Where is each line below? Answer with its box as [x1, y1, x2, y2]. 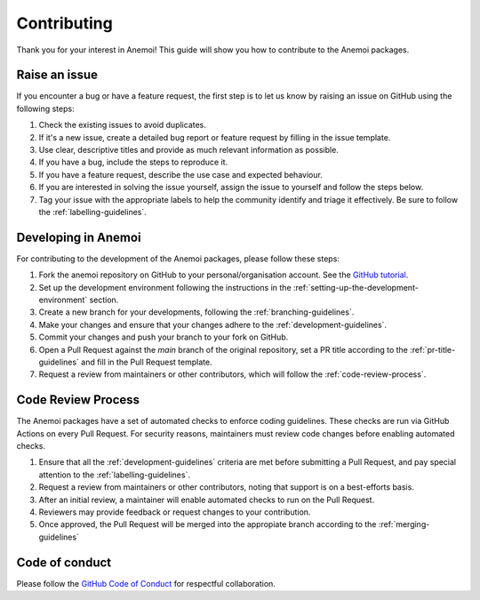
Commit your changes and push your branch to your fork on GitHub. [38, 332, 289, 342]
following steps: [16, 103, 75, 114]
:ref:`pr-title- [409, 344, 456, 355]
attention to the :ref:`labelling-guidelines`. [38, 469, 191, 480]
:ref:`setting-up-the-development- [292, 282, 420, 292]
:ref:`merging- [378, 519, 430, 530]
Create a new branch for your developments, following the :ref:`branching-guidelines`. [38, 307, 355, 317]
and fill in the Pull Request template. [81, 356, 212, 367]
